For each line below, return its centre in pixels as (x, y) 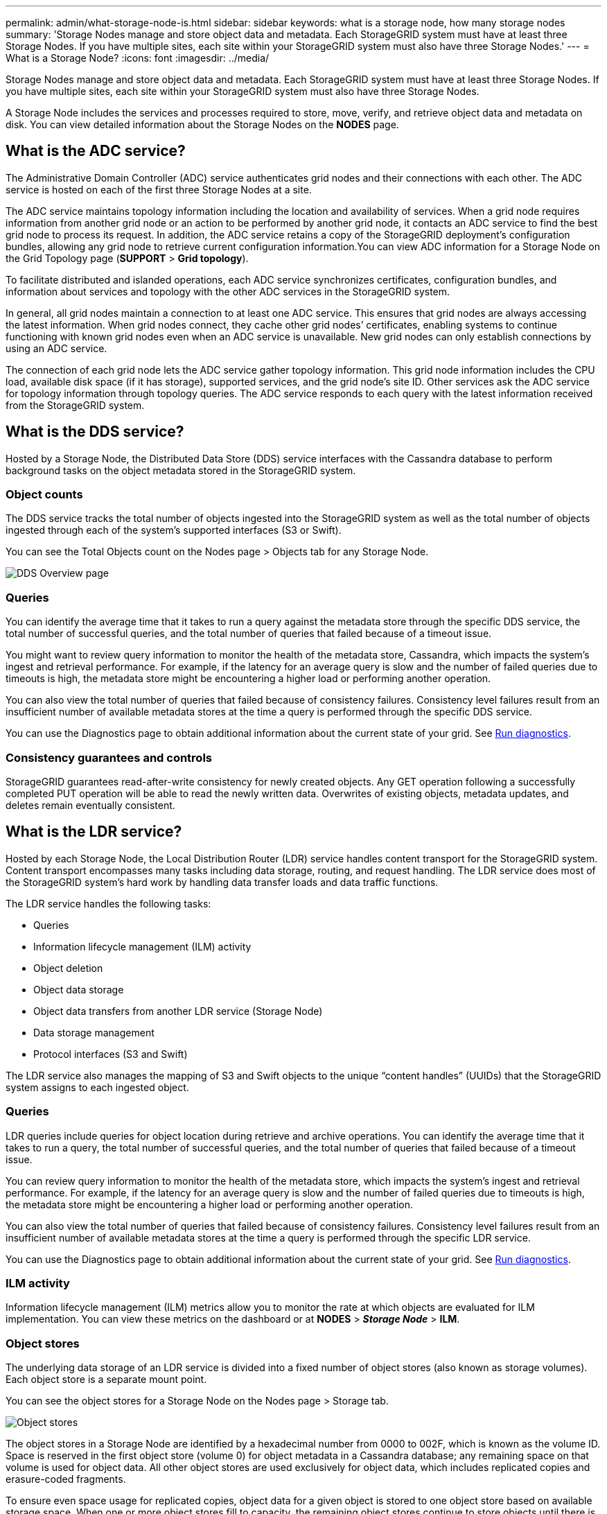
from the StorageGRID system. (75, 405)
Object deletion (68, 968)
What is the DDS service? (95, 432)
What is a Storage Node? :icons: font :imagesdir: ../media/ (138, 58)
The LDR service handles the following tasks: (108, 903)
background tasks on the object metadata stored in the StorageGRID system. (181, 470)
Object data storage (79, 989)
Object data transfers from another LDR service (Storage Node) (178, 1011)
